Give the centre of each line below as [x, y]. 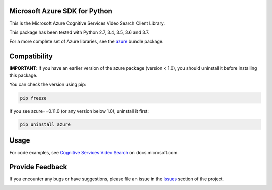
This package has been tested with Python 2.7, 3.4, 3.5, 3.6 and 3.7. [79, 32]
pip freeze [33, 98]
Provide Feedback [38, 167]
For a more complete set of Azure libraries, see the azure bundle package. [86, 42]
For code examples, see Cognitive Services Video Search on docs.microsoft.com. [94, 153]
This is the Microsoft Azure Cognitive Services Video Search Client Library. [87, 23]
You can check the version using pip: [48, 84]
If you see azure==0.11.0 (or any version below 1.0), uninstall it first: [79, 111]
